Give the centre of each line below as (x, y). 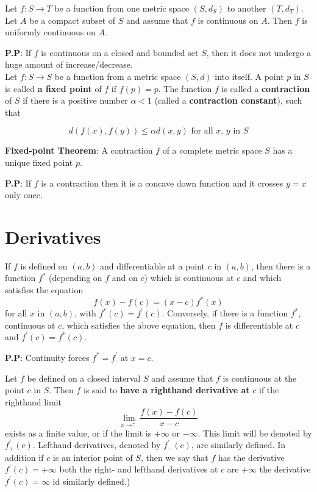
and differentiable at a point (153, 266)
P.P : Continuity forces (47, 357)
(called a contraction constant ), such (228, 100)
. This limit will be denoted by (255, 433)
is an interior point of (93, 457)
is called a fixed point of (53, 88)
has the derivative (251, 457)
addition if (24, 457)
